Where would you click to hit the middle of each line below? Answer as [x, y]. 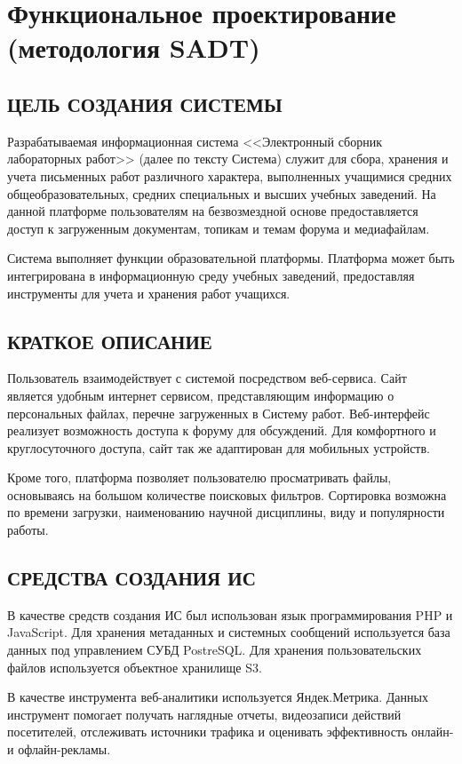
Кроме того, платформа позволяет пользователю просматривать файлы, [199, 477]
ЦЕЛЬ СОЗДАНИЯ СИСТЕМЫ [145, 103]
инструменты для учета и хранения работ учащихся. [149, 293]
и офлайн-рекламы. [59, 749]
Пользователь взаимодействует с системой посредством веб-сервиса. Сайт [207, 378]
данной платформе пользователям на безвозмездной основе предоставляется [213, 211]
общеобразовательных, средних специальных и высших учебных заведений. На [222, 193]
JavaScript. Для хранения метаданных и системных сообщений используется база [229, 632]
